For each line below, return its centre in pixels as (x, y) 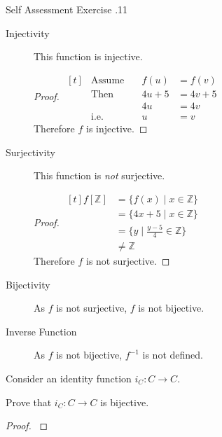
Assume (108, 80)
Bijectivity (28, 284)
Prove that (29, 402)
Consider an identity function (69, 378)
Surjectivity (30, 152)
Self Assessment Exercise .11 (67, 9)
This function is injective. (88, 56)
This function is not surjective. (99, 175)
